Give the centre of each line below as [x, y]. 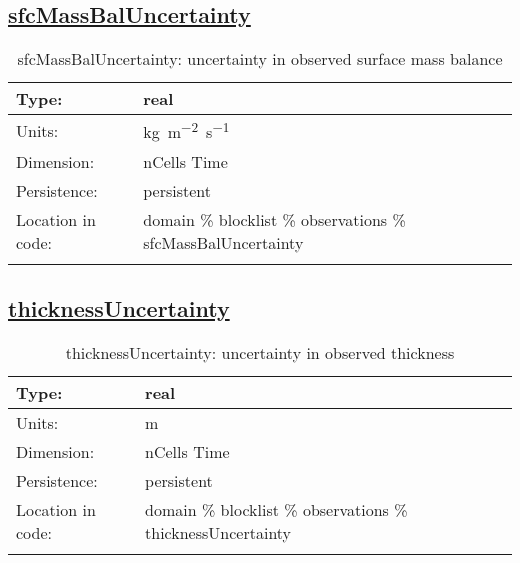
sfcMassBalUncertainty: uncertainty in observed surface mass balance [260, 59]
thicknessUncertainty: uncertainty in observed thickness [260, 352]
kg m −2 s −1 [186, 130]
